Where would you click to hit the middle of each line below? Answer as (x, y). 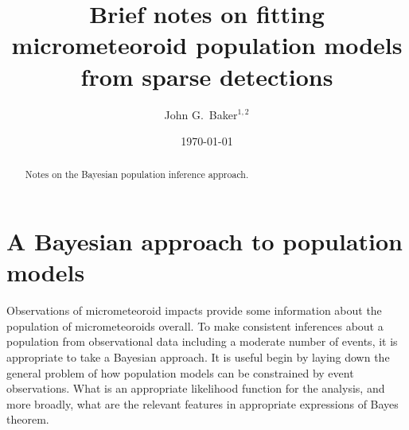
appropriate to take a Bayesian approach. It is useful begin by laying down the (198, 357)
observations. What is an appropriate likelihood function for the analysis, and (196, 388)
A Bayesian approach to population (205, 241)
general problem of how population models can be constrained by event (180, 372)
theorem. (28, 419)
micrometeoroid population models (207, 45)
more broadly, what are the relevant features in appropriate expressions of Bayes (203, 403)
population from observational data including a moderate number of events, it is (202, 341)
